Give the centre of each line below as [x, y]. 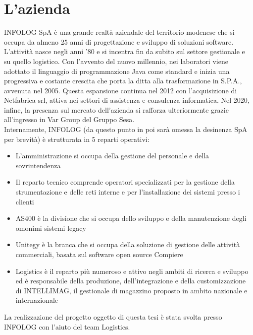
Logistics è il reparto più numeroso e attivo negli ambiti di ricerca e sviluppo [132, 271]
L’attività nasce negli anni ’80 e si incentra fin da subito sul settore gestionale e [125, 51]
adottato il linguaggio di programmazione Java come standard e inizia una [117, 71]
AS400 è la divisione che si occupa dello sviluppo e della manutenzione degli [131, 218]
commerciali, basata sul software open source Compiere [99, 254]
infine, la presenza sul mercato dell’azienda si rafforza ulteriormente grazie [116, 109]
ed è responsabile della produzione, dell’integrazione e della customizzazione [131, 281]
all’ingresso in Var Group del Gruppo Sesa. [69, 119]
